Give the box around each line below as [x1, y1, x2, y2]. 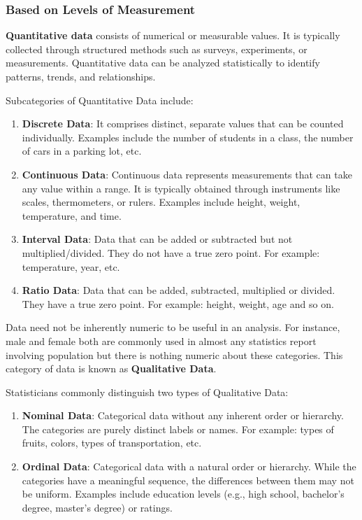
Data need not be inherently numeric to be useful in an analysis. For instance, [6, 320, 340, 335]
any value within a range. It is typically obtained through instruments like [22, 181, 340, 195]
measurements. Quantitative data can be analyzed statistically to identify [6, 55, 320, 70]
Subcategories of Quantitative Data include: [6, 92, 194, 107]
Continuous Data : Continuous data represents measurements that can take [22, 167, 352, 181]
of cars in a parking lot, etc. [22, 143, 142, 158]
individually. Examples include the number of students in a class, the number [22, 129, 354, 144]
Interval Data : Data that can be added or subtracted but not [22, 232, 293, 246]
